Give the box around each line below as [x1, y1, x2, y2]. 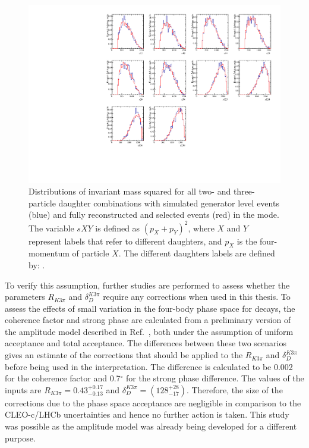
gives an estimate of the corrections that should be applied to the [5, 349, 243, 361]
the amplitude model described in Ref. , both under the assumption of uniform [5, 325, 294, 337]
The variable [29, 221, 74, 234]
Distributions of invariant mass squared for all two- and [29, 185, 231, 198]
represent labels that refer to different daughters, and [29, 234, 222, 247]
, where [188, 221, 215, 234]
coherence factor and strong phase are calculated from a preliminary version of [5, 314, 291, 326]
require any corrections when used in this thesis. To [103, 290, 291, 303]
